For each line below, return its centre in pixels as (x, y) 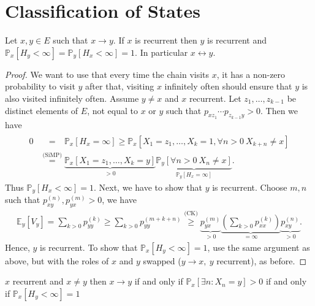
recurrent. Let (215, 98)
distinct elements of (42, 110)
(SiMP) (52, 155)
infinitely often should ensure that (228, 86)
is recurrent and (237, 40)
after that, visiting (120, 86)
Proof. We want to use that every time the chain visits (107, 74)
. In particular (161, 52)
